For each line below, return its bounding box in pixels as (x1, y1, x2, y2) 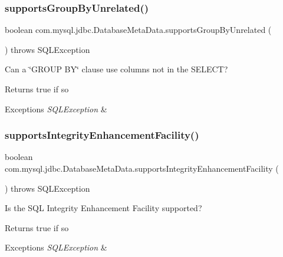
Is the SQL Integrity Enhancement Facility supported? (5, 202, 202, 214)
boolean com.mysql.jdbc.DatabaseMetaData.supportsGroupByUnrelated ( (5, 24, 272, 36)
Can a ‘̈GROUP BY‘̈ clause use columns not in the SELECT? (5, 63, 228, 75)
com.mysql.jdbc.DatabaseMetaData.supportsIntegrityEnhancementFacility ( (5, 162, 279, 174)
